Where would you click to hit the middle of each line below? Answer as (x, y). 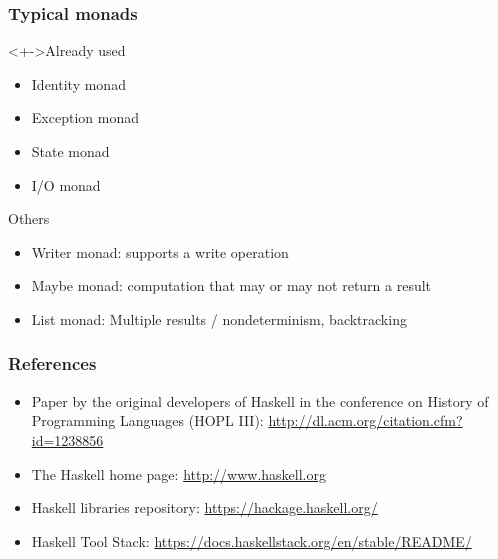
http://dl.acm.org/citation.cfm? (365, 420)
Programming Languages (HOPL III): (147, 420)
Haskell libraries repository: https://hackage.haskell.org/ (204, 507)
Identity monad (78, 83)
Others (29, 218)
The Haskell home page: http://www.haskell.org (178, 473)
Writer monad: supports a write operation (160, 251)
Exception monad (85, 117)
